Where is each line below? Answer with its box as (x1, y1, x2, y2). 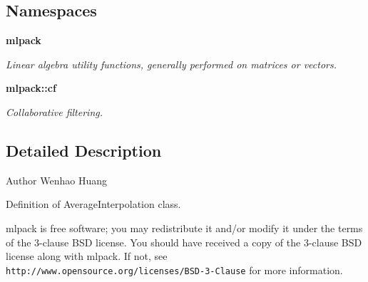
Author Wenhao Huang (6, 172, 108, 187)
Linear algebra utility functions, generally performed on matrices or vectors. (6, 56, 337, 71)
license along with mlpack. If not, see (6, 249, 168, 263)
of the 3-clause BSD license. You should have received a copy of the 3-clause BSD (6, 234, 362, 249)
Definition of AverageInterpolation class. (6, 197, 181, 211)
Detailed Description (6, 139, 162, 161)
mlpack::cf (6, 80, 56, 95)
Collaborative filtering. (6, 104, 103, 119)
